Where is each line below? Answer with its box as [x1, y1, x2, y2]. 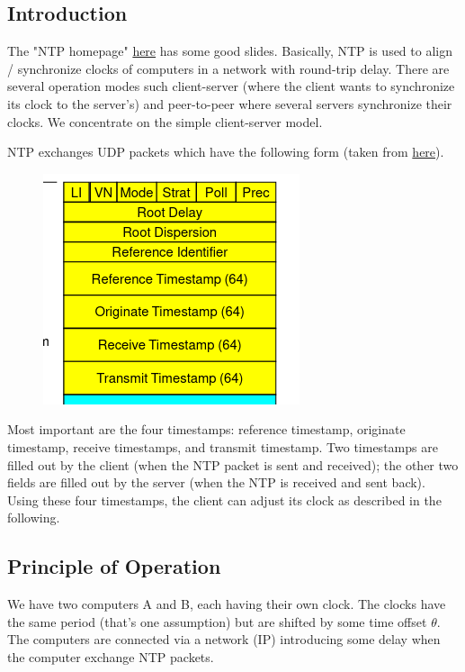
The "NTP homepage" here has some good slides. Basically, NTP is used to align [7, 41, 452, 60]
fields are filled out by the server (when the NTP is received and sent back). [7, 473, 425, 492]
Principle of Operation [7, 552, 221, 580]
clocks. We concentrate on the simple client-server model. [7, 112, 323, 131]
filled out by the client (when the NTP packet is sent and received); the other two [7, 455, 459, 474]
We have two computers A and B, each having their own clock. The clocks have [7, 595, 446, 613]
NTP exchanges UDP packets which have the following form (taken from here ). [7, 142, 444, 161]
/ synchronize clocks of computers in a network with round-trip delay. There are [7, 59, 450, 77]
